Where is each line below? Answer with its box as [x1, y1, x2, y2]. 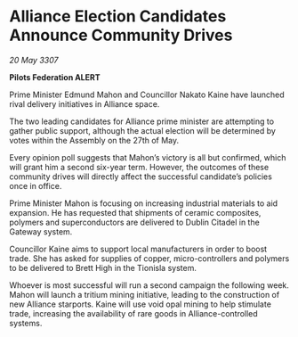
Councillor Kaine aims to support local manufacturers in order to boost [9, 243, 268, 254]
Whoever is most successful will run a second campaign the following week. [9, 279, 289, 291]
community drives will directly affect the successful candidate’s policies [9, 171, 273, 182]
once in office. [9, 180, 62, 191]
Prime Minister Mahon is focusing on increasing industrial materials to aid [9, 198, 278, 209]
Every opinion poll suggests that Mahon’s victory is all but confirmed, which [9, 152, 286, 162]
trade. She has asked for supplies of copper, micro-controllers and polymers [9, 252, 290, 264]
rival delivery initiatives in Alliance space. [9, 98, 160, 109]
